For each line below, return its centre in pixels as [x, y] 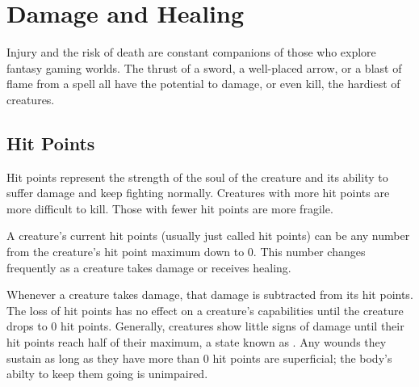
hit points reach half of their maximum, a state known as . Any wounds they [197, 342]
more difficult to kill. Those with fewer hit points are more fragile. [170, 208]
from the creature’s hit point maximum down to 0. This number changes [186, 252]
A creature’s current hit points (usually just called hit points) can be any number [208, 236]
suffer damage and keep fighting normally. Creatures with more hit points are [198, 193]
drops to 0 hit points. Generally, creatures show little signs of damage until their [205, 326]
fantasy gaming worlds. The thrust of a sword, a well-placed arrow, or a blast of [204, 67]
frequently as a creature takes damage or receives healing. [149, 267]
